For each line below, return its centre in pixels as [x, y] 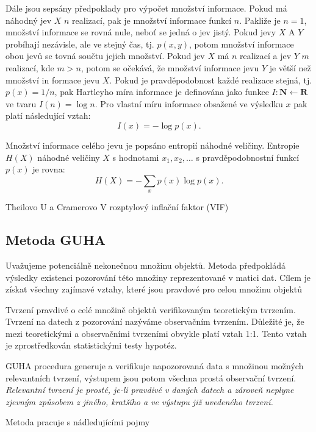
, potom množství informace [242, 44]
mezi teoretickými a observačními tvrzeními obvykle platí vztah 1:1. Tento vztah [156, 333]
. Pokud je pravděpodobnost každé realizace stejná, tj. [211, 80]
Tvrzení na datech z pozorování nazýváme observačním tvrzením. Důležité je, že [155, 321]
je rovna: [49, 169]
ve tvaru [21, 103]
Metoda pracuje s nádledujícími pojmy [78, 422]
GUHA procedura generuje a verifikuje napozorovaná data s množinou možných [155, 366]
